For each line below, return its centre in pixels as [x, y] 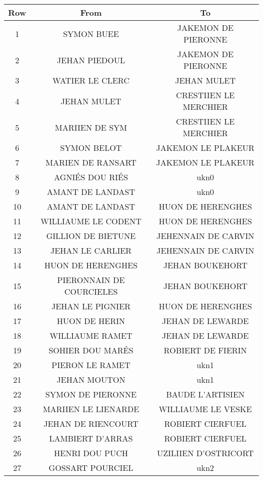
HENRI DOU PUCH [91, 453]
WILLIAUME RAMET [91, 335]
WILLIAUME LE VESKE [205, 409]
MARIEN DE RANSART [91, 162]
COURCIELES [91, 291]
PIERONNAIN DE [91, 280]
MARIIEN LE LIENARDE [91, 409]
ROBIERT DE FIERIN [205, 350]
